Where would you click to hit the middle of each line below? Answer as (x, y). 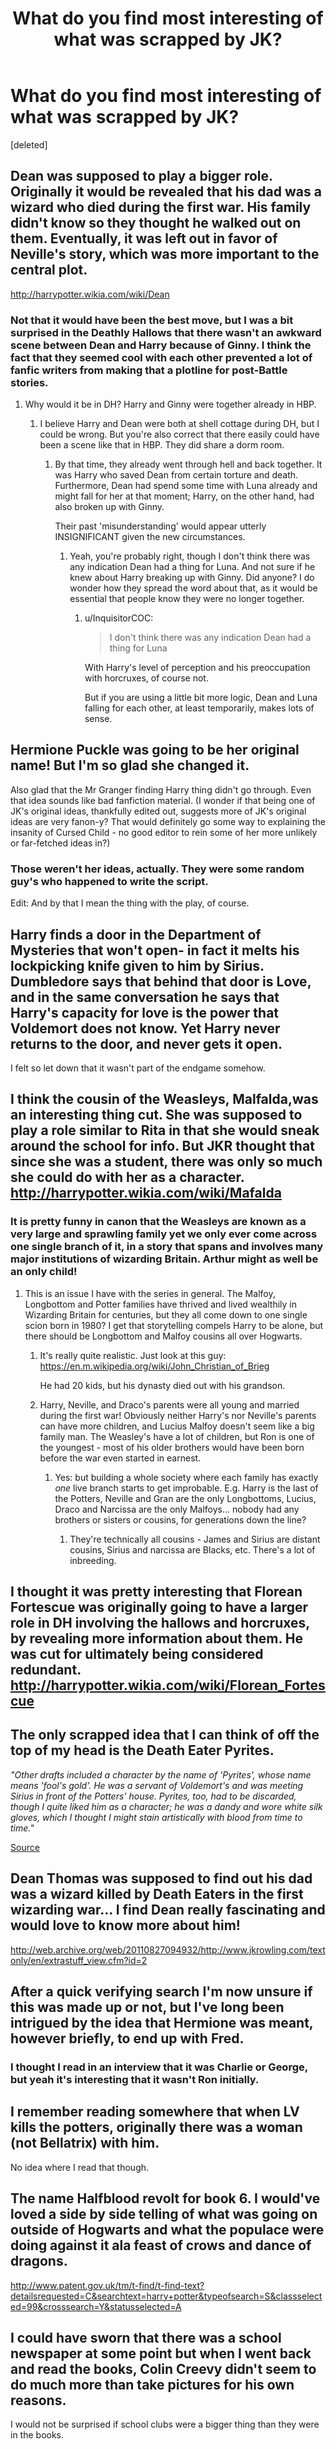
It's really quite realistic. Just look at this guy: (133, 1355)
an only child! (44, 1272)
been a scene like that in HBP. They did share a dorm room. (162, 445)
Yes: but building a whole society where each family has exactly (186, 1477)
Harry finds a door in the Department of (136, 934)
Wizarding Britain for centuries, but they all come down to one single (166, 1314)
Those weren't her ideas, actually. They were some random (157, 869)
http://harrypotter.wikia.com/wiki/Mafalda (146, 1193)
